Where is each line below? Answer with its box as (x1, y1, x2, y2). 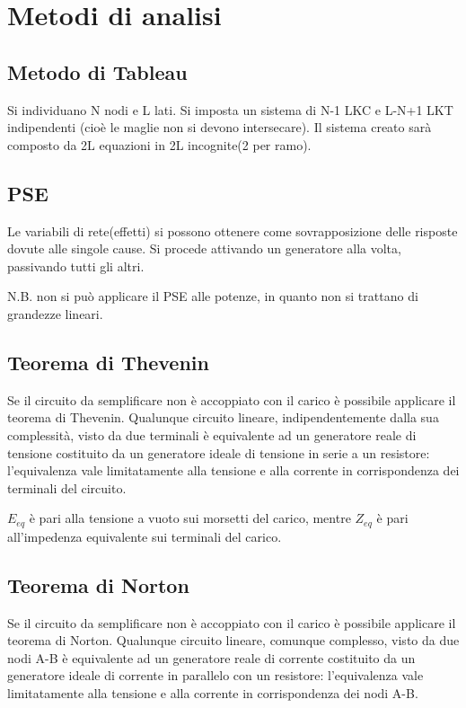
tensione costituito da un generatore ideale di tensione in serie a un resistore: (7, 443, 430, 462)
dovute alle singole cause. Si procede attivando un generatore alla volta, (7, 239, 401, 258)
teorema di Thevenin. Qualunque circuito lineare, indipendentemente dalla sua (7, 408, 439, 427)
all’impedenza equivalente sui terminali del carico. (7, 527, 282, 545)
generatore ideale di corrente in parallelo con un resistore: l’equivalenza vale (7, 666, 424, 685)
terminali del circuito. (7, 478, 127, 497)
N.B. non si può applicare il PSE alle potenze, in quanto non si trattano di (7, 287, 418, 305)
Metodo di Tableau (7, 58, 188, 85)
